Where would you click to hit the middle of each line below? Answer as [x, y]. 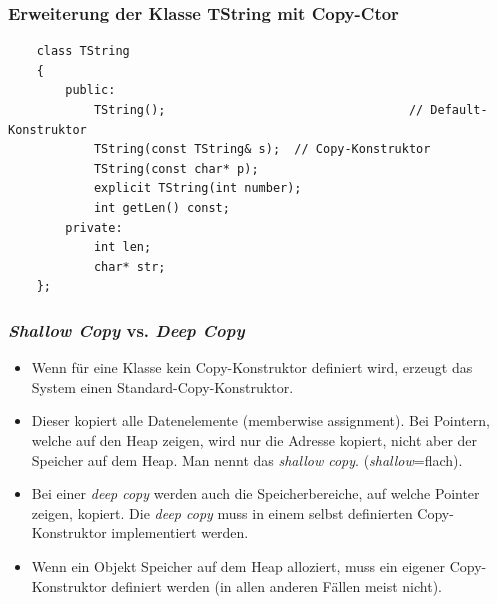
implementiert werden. [180, 532]
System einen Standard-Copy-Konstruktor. [162, 386]
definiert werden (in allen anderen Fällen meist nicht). [276, 585]
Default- [459, 110]
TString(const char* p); [176, 168]
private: [94, 227]
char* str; [129, 266]
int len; [122, 247]
